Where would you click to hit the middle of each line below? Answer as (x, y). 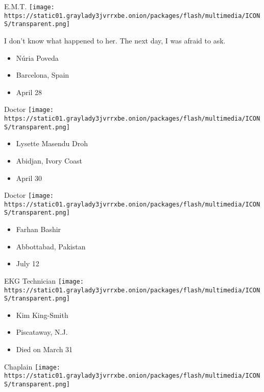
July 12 (28, 263)
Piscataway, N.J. (42, 332)
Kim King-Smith (42, 315)
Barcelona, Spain (43, 75)
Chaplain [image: (32, 366)
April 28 (29, 92)
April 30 (29, 178)
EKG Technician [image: (44, 280)
